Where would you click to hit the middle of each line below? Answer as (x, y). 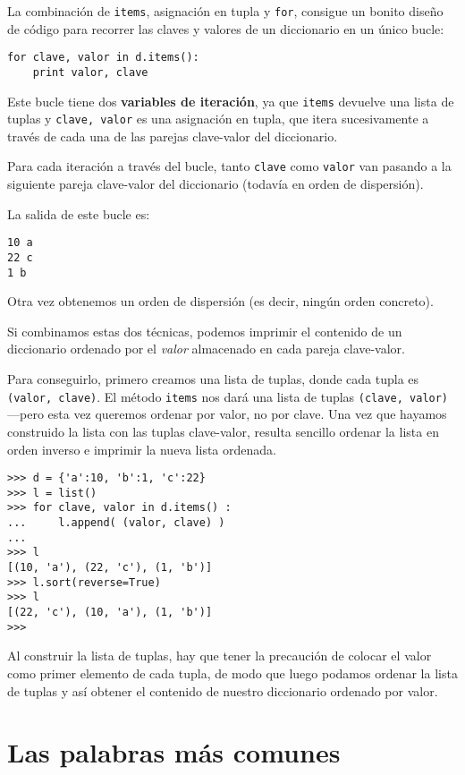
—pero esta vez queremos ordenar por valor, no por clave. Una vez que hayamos (227, 414)
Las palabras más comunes (174, 752)
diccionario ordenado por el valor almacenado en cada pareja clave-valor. (206, 349)
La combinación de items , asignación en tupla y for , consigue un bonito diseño (225, 11)
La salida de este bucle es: (79, 213)
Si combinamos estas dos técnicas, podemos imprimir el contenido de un (205, 331)
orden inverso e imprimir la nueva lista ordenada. (142, 449)
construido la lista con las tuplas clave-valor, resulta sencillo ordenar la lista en (223, 431)
